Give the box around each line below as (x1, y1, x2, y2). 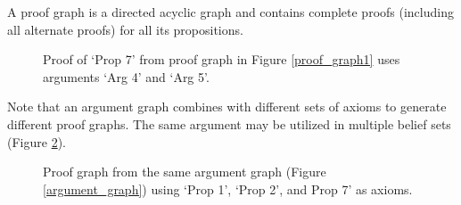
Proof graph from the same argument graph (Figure (43, 162, 326, 181)
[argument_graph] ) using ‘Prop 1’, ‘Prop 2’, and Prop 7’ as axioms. (43, 179, 413, 198)
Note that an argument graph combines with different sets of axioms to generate (7, 97, 447, 116)
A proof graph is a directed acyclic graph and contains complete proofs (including (7, 3, 454, 20)
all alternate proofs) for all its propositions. (7, 20, 243, 38)
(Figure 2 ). (7, 132, 66, 151)
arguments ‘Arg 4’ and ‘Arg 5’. (43, 67, 210, 86)
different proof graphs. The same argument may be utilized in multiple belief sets (7, 114, 451, 133)
